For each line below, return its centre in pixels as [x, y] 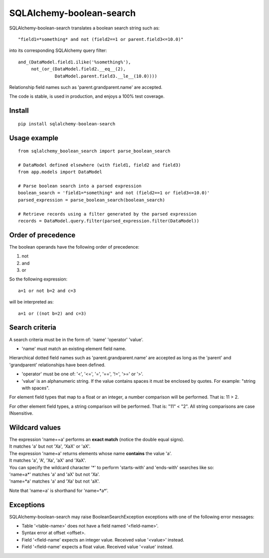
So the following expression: [38, 279]
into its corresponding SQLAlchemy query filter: [58, 50]
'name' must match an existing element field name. [74, 348]
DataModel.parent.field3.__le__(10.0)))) [106, 76]
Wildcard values [35, 427]
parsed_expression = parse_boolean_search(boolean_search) [92, 200]
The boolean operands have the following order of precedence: [74, 247]
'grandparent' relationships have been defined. [57, 365]
